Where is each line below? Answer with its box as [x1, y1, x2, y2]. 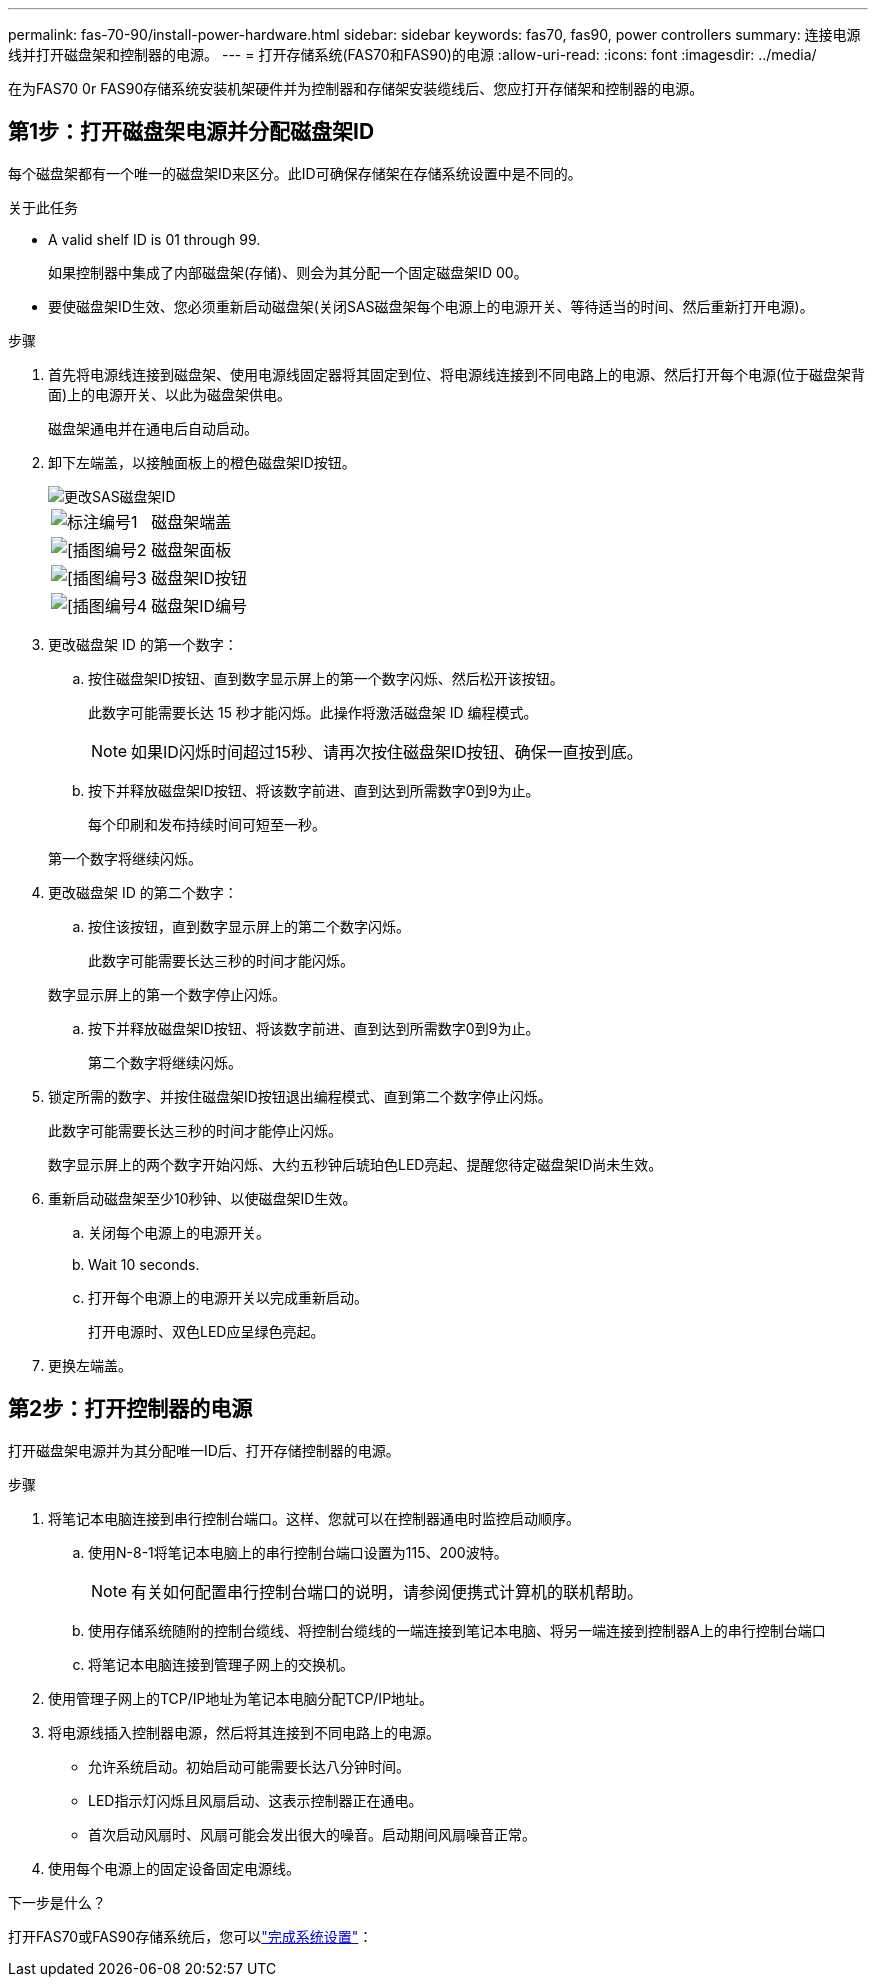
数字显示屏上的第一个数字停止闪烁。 [48, 985, 286, 1003]
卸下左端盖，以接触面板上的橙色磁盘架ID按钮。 [48, 453, 356, 471]
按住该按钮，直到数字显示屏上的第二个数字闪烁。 [88, 917, 410, 935]
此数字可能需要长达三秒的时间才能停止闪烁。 [48, 1121, 342, 1139]
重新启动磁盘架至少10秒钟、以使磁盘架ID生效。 [48, 1189, 357, 1207]
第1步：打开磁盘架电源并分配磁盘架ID [8, 119, 375, 145]
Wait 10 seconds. [88, 1255, 200, 1273]
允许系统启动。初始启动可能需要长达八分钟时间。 [88, 1757, 410, 1775]
